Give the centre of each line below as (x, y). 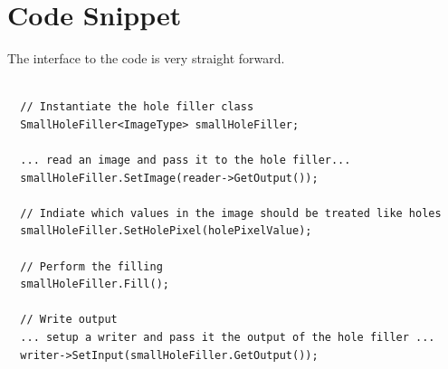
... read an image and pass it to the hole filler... (186, 161)
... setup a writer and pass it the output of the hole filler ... (228, 338)
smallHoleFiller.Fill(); (95, 284)
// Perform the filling (91, 266)
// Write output (69, 320)
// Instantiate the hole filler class (137, 107)
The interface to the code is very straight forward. (146, 58)
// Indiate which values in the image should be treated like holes (231, 213)
